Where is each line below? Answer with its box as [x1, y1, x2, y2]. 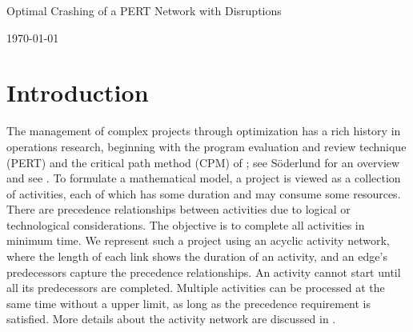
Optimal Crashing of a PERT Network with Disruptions [6, 2, 282, 18]
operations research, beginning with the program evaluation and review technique [6, 138, 407, 154]
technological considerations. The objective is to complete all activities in [6, 216, 365, 233]
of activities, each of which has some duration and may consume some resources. [6, 185, 401, 202]
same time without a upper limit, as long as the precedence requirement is [6, 294, 371, 311]
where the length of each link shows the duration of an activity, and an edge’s [6, 248, 387, 265]
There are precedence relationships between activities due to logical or [6, 201, 351, 218]
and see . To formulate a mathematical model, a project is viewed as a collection [6, 170, 401, 186]
